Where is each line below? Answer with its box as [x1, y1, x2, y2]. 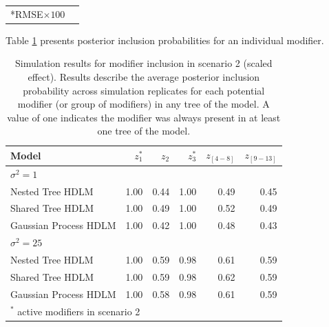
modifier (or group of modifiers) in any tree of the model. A [17, 97, 270, 111]
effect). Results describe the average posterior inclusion [28, 70, 260, 84]
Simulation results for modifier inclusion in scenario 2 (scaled [15, 56, 273, 70]
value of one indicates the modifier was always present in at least [7, 110, 281, 124]
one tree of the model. [97, 123, 191, 138]
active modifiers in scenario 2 [17, 304, 140, 318]
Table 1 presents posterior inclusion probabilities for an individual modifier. [6, 32, 324, 47]
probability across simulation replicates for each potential [23, 83, 265, 97]
